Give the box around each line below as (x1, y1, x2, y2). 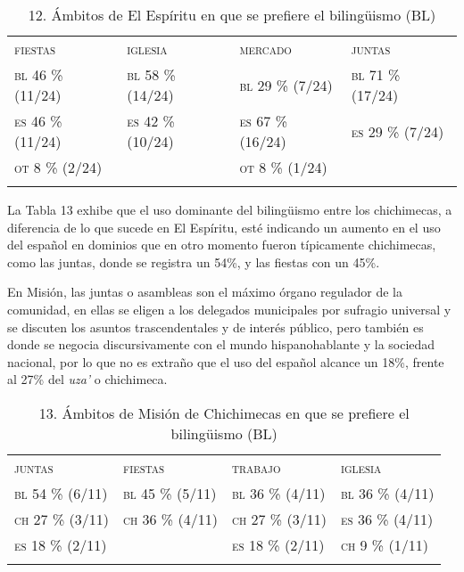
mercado (239, 38, 292, 59)
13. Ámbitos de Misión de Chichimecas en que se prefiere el (38, 402, 410, 423)
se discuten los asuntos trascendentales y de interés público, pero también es (7, 317, 424, 336)
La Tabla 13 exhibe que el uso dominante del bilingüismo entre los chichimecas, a (7, 200, 452, 218)
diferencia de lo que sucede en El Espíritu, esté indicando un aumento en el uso (7, 217, 441, 236)
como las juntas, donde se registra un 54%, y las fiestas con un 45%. (7, 252, 380, 271)
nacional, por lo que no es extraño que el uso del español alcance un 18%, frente (7, 352, 444, 371)
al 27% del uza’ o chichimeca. (7, 370, 168, 388)
